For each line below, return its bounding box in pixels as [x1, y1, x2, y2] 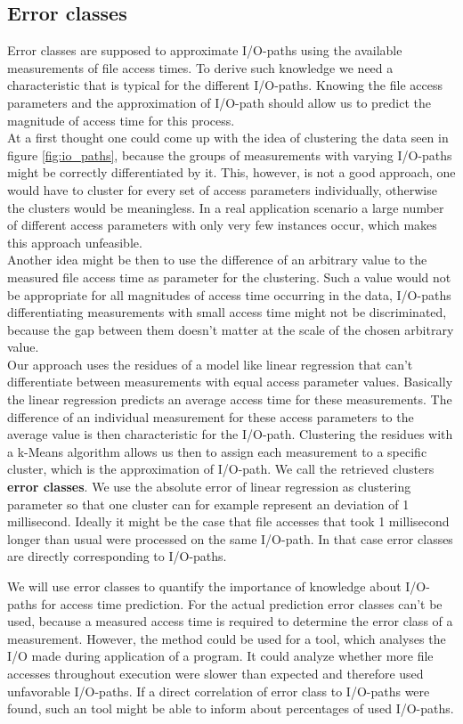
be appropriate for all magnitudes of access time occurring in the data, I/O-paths [7, 285, 451, 304]
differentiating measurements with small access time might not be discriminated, [7, 303, 447, 321]
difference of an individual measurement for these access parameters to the [7, 407, 414, 426]
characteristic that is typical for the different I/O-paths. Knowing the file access [7, 76, 443, 94]
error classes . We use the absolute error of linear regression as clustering [7, 477, 411, 496]
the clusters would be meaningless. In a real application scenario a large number [7, 198, 444, 216]
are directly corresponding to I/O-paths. [7, 547, 227, 565]
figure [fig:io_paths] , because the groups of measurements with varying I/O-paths [7, 145, 452, 164]
